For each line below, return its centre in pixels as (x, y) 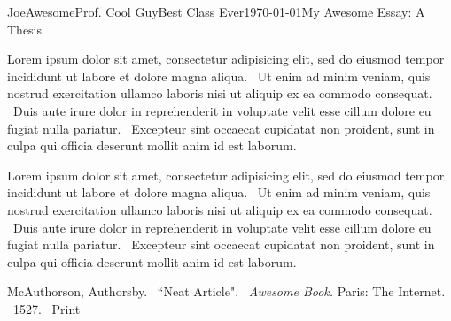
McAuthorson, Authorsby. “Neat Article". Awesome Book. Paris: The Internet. (226, 291)
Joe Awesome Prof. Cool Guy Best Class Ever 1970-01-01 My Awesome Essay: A (216, 11)
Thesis (25, 29)
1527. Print (47, 308)
